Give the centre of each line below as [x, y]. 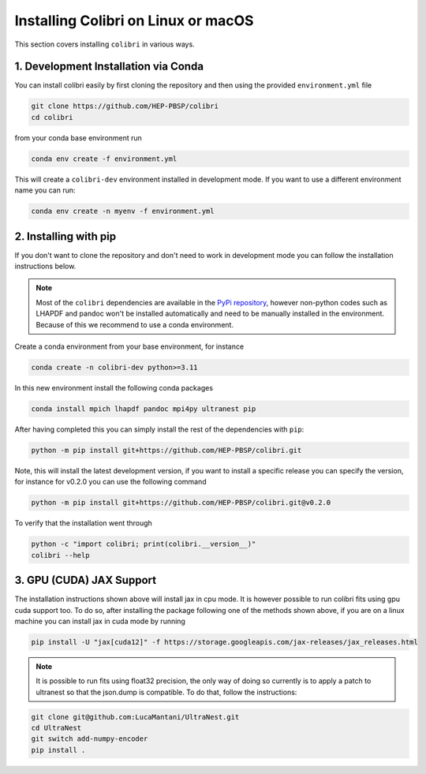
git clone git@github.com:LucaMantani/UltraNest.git [135, 717]
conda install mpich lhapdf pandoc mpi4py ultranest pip [144, 409]
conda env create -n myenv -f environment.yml [123, 211]
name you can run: [45, 190]
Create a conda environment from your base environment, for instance [129, 346]
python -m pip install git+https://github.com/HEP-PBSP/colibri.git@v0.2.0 [181, 503]
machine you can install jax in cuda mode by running [100, 621]
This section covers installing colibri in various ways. [105, 44]
